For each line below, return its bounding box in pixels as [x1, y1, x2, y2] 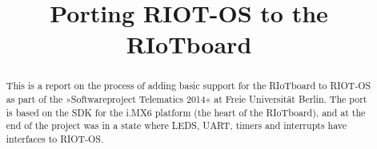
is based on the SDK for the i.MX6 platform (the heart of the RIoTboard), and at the [6, 105, 366, 119]
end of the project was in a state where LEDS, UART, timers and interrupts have [6, 119, 347, 132]
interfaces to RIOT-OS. [6, 131, 104, 145]
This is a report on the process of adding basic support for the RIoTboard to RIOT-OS [6, 79, 371, 92]
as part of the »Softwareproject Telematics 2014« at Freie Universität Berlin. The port [6, 92, 367, 106]
